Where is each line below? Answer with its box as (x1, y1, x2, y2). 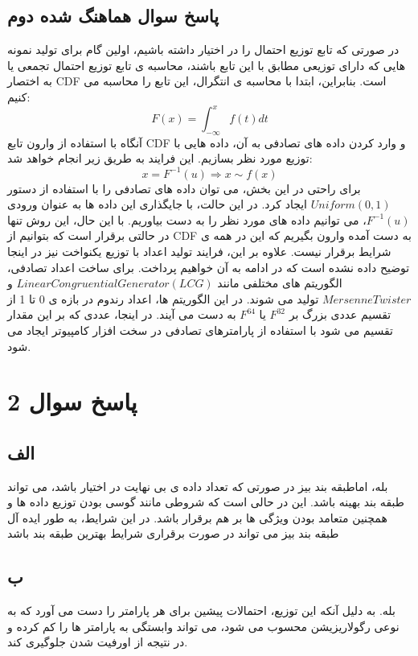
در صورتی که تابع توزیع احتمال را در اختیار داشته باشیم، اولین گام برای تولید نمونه (7, 41, 400, 58)
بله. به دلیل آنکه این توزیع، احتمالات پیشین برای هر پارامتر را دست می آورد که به (7, 602, 395, 619)
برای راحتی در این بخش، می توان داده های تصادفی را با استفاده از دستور (7, 179, 361, 196)
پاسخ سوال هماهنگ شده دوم (7, 3, 219, 28)
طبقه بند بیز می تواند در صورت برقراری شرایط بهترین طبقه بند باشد (7, 525, 339, 542)
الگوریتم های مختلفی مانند (217, 274, 342, 291)
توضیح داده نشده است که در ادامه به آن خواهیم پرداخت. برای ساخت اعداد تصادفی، (7, 258, 410, 275)
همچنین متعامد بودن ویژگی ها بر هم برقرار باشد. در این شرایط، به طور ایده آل (7, 509, 387, 526)
